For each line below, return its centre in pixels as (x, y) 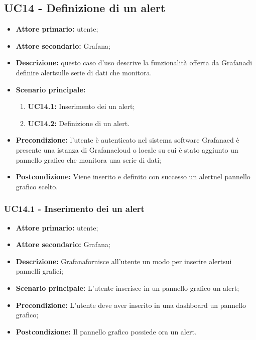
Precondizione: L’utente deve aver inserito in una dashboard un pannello (131, 305)
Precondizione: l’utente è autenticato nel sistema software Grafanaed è (127, 140)
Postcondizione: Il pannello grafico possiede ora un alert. (106, 331)
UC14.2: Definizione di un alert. (79, 123)
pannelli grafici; (39, 271)
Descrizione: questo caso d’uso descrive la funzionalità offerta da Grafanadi (134, 63)
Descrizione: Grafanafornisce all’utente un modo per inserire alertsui (124, 261)
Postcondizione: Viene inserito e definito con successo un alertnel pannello (133, 177)
